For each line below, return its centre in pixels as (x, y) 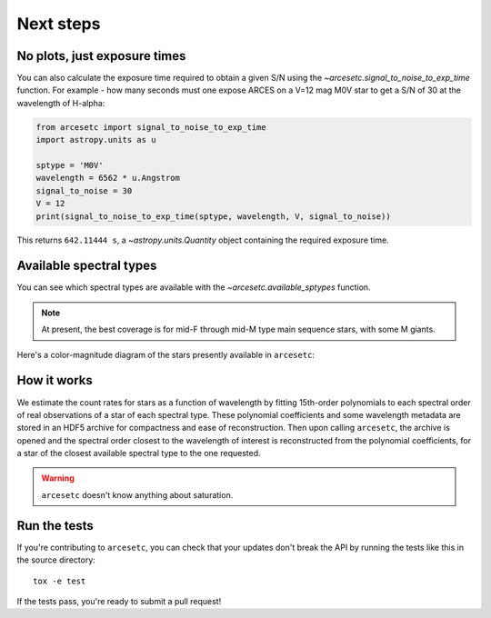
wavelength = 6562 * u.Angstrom (108, 178)
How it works (55, 380)
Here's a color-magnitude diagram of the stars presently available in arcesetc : (166, 354)
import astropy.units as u (96, 140)
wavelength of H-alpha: (61, 103)
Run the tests (55, 526)
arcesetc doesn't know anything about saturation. (137, 494)
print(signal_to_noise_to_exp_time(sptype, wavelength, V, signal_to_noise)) (213, 216)
